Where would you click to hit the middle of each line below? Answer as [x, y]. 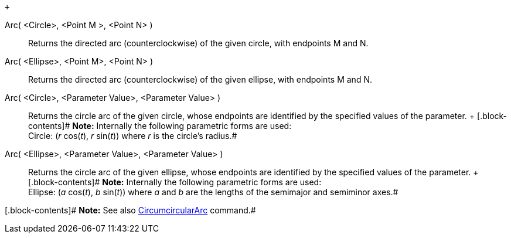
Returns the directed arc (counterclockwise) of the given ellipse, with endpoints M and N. [200, 79]
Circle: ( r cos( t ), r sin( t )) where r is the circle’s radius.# [133, 136]
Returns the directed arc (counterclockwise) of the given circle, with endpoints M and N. [198, 43]
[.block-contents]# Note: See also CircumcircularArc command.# [130, 210]
